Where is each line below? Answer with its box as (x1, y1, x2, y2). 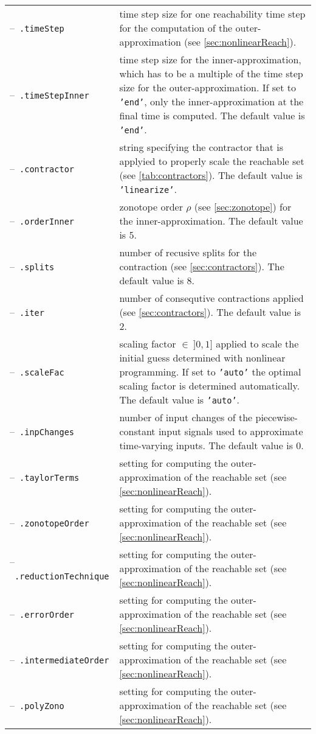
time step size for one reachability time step (119, 7, 306, 21)
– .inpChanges (10, 424, 75, 438)
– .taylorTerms (10, 470, 80, 484)
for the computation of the (119, 21, 233, 35)
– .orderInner (10, 214, 75, 228)
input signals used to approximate (158, 424, 303, 438)
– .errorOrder (10, 607, 75, 621)
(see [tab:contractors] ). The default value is (119, 168, 303, 182)
